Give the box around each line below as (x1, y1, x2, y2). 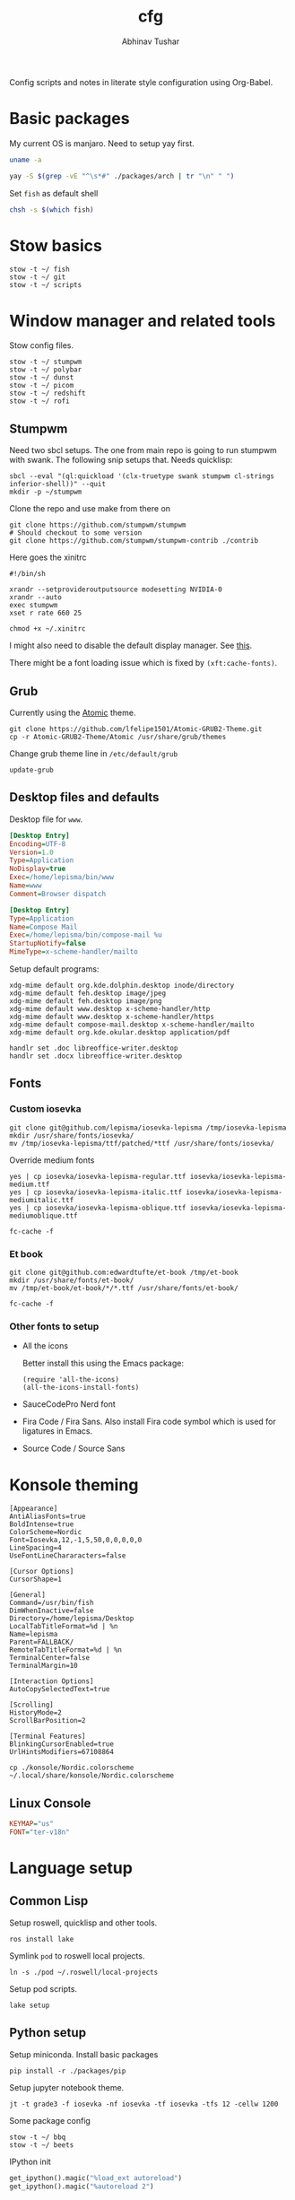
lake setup (9, 2001, 50, 2010)
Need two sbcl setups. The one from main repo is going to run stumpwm (9, 445, 278, 456)
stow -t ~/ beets (9, 2140, 74, 2150)
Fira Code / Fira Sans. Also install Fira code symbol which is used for (22, 1416, 276, 1427)
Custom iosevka (9, 1103, 82, 1115)
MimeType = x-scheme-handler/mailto (9, 947, 139, 956)
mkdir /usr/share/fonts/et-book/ (9, 1276, 134, 1285)
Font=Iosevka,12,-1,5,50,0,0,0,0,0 (9, 1536, 143, 1545)
